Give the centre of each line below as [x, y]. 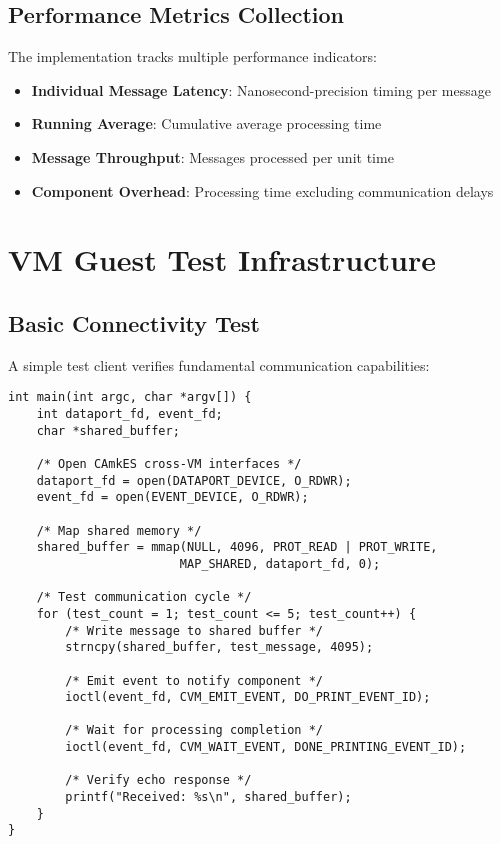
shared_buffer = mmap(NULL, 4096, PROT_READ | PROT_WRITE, [237, 547]
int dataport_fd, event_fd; [129, 414]
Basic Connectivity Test [134, 322]
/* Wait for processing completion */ [194, 730]
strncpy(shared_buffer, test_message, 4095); [219, 647]
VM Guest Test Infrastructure [222, 259]
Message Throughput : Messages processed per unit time [212, 156]
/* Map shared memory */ [119, 530]
